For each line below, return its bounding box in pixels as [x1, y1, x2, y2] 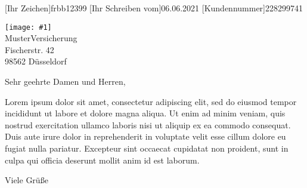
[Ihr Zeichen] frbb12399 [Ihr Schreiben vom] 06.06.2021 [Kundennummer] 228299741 [5, 2, 303, 14]
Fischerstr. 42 [5, 43, 54, 56]
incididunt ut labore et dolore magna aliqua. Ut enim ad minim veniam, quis [5, 107, 286, 119]
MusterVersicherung [5, 32, 77, 44]
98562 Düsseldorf [5, 55, 67, 67]
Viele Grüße [5, 174, 48, 186]
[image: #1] [5, 23, 52, 32]
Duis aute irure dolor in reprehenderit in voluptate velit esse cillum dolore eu [5, 130, 286, 143]
